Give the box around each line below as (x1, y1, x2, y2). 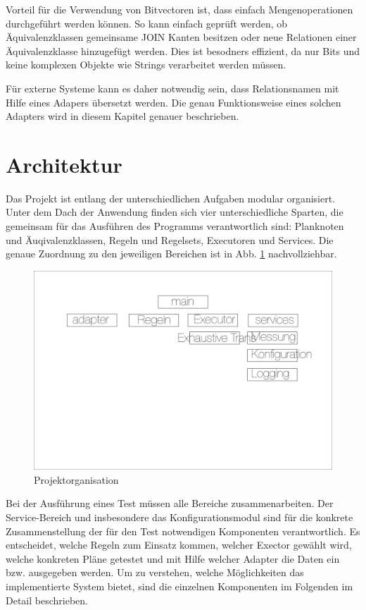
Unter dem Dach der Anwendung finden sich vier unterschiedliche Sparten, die (6, 205, 343, 219)
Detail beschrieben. (6, 592, 88, 607)
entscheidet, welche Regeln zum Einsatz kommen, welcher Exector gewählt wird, (6, 537, 352, 552)
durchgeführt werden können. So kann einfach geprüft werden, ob (6, 16, 288, 30)
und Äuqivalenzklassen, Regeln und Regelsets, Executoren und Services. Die (6, 232, 334, 247)
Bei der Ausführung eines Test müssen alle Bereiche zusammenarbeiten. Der (6, 496, 334, 511)
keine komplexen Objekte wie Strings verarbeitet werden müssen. (6, 57, 286, 72)
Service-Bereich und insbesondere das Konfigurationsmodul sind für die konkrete (6, 510, 353, 525)
